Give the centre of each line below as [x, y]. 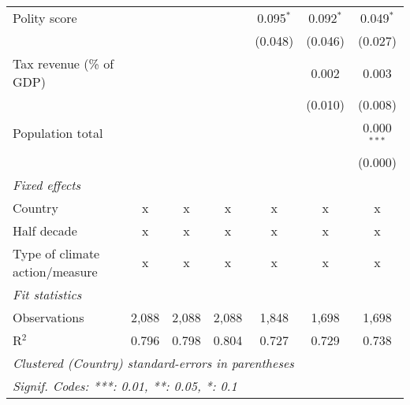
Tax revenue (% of [63, 63]
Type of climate [56, 253]
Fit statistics [47, 294]
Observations [48, 317]
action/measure [55, 271]
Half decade [45, 230]
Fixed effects [47, 184]
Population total [58, 133]
